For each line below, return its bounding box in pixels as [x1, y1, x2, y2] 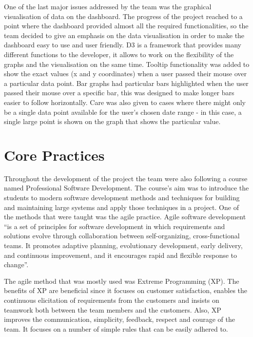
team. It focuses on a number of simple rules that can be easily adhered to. [4, 323, 228, 334]
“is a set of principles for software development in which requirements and [4, 221, 225, 231]
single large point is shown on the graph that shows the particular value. [4, 116, 221, 126]
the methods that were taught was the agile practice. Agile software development [4, 211, 246, 222]
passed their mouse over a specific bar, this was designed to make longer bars [4, 87, 234, 98]
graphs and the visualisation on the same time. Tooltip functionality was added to [4, 59, 250, 69]
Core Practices [4, 145, 105, 165]
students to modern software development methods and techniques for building [4, 192, 240, 203]
